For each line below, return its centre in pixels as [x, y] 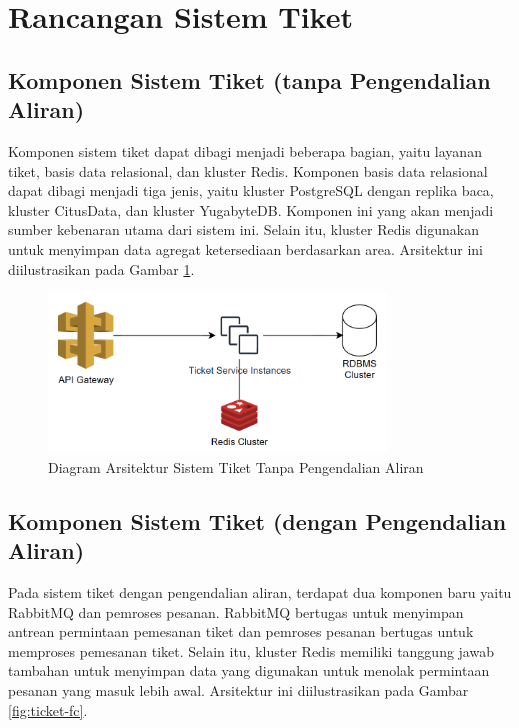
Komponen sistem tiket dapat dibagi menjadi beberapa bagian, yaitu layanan [245, 150]
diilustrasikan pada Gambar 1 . [101, 268]
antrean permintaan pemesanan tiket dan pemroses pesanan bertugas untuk [241, 631]
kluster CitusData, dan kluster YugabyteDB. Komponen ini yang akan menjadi [251, 209]
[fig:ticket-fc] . [48, 709]
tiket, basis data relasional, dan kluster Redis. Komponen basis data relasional [248, 170]
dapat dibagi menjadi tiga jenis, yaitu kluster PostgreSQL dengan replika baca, [251, 190]
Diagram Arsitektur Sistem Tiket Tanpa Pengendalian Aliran [236, 466]
